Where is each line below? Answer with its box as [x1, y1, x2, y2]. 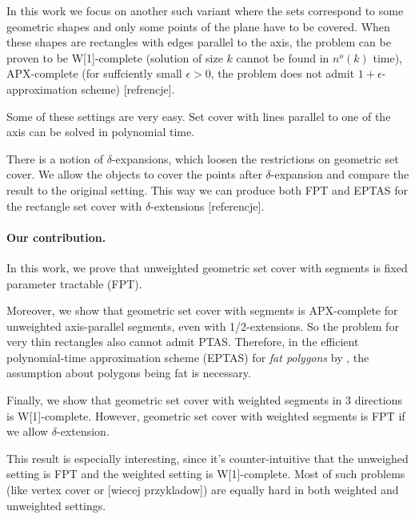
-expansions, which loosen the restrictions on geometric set [111, 150, 399, 167]
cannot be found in [236, 49, 329, 66]
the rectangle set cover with [6, 197, 142, 214]
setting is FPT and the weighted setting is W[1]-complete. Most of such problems [6, 465, 405, 482]
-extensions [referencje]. [150, 197, 265, 214]
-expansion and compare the [270, 166, 409, 183]
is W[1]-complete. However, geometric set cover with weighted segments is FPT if [6, 407, 405, 424]
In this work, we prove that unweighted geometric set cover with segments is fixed [6, 259, 408, 276]
